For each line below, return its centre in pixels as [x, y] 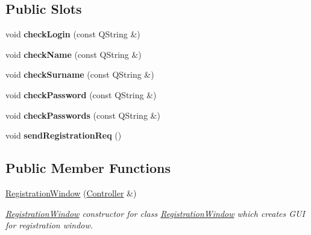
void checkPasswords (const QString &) [83, 115]
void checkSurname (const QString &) [80, 74]
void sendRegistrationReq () [64, 135]
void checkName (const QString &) [74, 54]
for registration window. [49, 225]
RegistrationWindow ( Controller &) [71, 193]
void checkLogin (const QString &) [73, 34]
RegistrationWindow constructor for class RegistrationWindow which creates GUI [155, 213]
